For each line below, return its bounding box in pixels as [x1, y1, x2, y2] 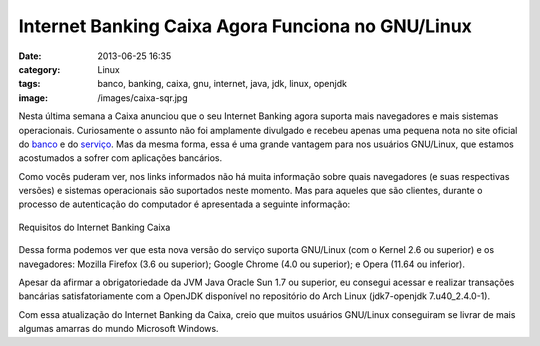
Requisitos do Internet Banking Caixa [18, 221, 171, 233]
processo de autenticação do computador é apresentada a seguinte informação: [18, 198, 351, 210]
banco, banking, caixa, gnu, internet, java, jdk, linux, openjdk [97, 78, 347, 90]
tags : [18, 78, 41, 90]
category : [18, 63, 61, 75]
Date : [18, 50, 42, 62]
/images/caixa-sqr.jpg [97, 91, 189, 104]
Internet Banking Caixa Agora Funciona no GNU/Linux [18, 15, 472, 37]
